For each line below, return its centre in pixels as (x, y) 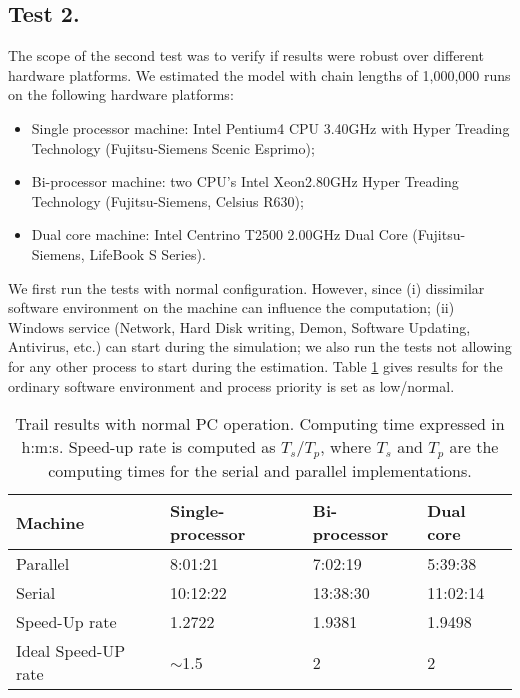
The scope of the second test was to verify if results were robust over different (246, 55)
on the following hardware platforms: (121, 94)
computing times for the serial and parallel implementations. (260, 471)
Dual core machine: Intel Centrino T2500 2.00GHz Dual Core (219, 234)
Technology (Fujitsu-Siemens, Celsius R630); (167, 200)
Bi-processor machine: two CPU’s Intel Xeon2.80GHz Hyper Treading (245, 181)
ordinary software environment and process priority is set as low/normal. (231, 385)
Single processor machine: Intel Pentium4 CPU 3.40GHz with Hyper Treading (270, 127)
